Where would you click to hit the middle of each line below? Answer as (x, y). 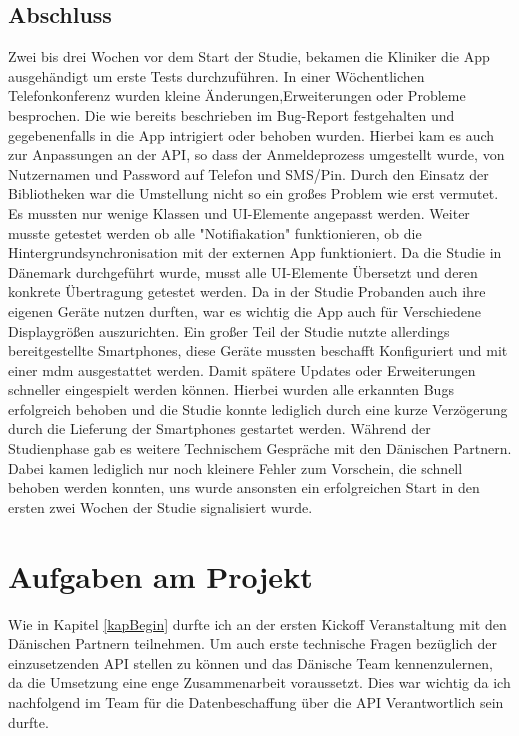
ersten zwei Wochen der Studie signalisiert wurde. (160, 506)
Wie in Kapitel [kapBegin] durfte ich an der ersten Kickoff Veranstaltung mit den (257, 623)
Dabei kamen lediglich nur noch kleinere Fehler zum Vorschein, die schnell (235, 467)
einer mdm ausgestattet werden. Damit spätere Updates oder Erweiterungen (242, 369)
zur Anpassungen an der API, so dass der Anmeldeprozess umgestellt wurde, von (256, 154)
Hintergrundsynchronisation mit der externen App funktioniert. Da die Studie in (255, 252)
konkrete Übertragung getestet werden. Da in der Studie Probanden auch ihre (247, 291)
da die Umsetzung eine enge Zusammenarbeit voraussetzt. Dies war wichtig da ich (259, 682)
